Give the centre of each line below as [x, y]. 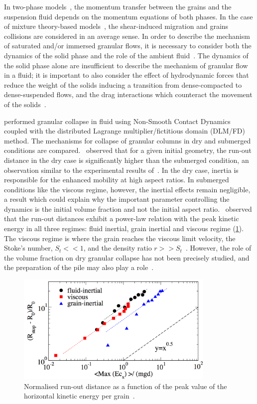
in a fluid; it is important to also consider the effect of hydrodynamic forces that [127, 75]
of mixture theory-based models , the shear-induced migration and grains [116, 26]
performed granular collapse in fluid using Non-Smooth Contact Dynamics [117, 121]
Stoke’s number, [28, 248]
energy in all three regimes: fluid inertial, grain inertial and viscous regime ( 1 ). [124, 228]
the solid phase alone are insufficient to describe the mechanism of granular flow [126, 65]
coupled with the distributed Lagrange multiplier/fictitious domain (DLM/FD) [125, 131]
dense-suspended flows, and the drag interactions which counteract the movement [128, 94]
